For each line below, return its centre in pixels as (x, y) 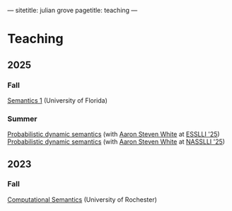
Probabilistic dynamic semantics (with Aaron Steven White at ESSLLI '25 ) (114, 135)
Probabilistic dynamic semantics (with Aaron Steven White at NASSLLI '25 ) (116, 142)
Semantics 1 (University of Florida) (58, 100)
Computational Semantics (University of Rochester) (82, 199)
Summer (22, 118)
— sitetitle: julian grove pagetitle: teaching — (72, 10)
